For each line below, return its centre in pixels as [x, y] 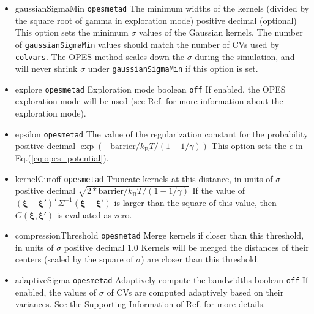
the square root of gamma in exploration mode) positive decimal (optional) [156, 20]
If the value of [219, 190]
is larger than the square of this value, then [195, 202]
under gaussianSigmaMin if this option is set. [173, 68]
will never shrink [46, 68]
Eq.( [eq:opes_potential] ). [62, 157]
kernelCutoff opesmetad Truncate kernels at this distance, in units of [144, 178]
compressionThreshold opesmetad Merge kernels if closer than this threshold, [159, 235]
